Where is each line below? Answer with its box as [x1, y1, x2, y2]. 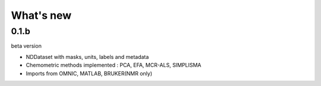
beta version [11, 42, 42, 49]
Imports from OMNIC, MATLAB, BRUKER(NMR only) [26, 70, 153, 77]
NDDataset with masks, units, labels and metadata [26, 53, 149, 60]
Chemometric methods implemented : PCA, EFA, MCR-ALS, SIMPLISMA [26, 62, 202, 69]
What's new [11, 9, 72, 22]
